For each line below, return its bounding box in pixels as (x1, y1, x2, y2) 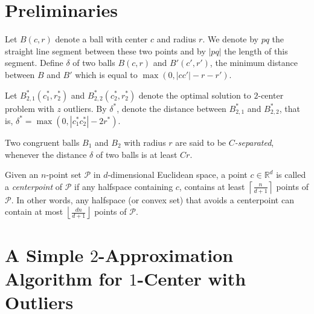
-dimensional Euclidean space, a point (107, 168, 248, 181)
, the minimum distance (210, 56, 298, 69)
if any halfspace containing (74, 180, 173, 192)
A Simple (5, 242, 84, 267)
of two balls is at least (95, 148, 178, 160)
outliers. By (63, 102, 107, 114)
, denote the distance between (117, 102, 226, 114)
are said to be (175, 136, 226, 148)
